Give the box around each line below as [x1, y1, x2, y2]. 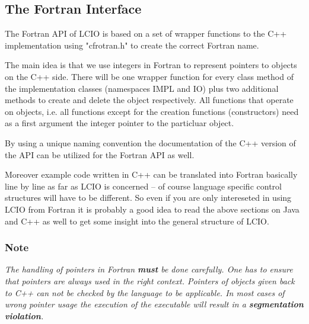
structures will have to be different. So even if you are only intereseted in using [5, 191, 292, 204]
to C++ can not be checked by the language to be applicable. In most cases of [5, 286, 285, 299]
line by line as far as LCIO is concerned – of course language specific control [5, 179, 282, 192]
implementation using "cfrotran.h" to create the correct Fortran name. [5, 39, 259, 51]
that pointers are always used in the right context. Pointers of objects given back [5, 274, 295, 287]
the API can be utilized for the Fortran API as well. [5, 148, 195, 161]
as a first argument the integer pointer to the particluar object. [5, 117, 234, 129]
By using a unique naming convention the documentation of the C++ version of [5, 136, 296, 149]
